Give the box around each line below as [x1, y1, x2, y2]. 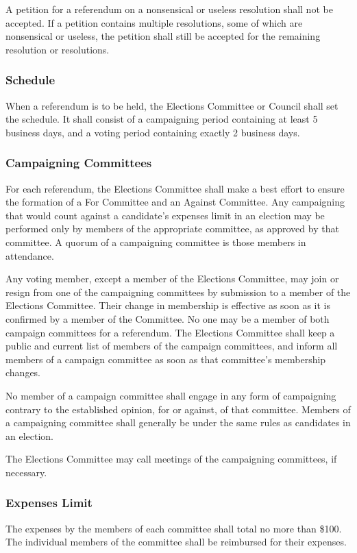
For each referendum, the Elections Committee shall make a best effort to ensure [5, 181, 345, 195]
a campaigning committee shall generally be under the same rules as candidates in [5, 415, 351, 430]
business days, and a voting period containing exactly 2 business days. [5, 125, 300, 139]
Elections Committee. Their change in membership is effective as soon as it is [5, 298, 330, 312]
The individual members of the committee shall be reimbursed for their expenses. [5, 534, 347, 549]
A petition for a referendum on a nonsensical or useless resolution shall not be [5, 2, 333, 16]
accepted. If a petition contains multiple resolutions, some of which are [5, 15, 303, 29]
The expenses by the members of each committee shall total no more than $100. [5, 521, 342, 535]
